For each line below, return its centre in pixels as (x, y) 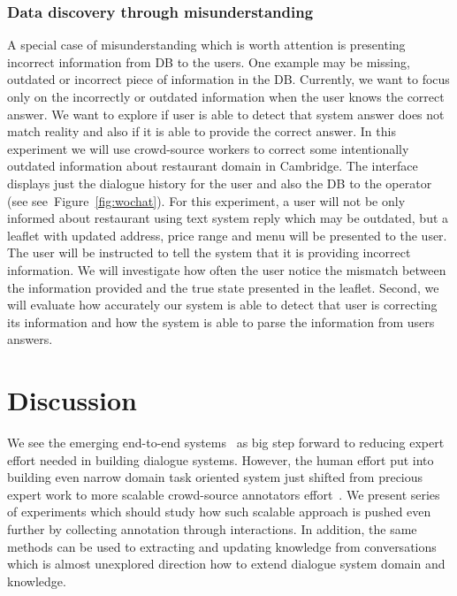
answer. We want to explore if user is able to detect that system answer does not (226, 114)
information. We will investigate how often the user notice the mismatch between (227, 269)
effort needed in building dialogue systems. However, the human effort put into (221, 459)
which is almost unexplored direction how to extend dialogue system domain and (226, 564)
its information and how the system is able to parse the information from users (221, 321)
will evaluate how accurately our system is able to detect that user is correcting (222, 305)
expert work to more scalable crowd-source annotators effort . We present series (224, 494)
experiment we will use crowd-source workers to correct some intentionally (208, 148)
